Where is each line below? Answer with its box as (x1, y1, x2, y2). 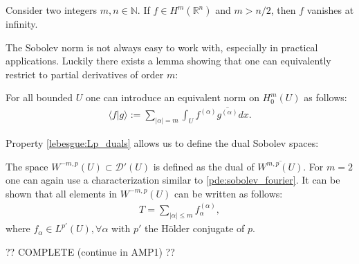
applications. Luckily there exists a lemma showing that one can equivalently (6, 53, 331, 68)
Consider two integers (6, 3, 98, 17)
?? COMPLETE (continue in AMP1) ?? (6, 244, 175, 258)
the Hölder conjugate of (145, 221, 245, 236)
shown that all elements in (6, 186, 118, 200)
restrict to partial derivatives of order (6, 67, 164, 81)
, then (270, 3, 296, 17)
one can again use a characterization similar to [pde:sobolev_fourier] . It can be (6, 173, 340, 187)
